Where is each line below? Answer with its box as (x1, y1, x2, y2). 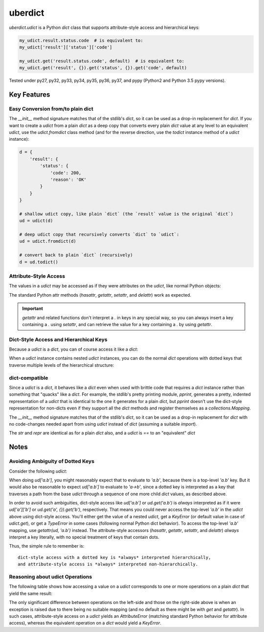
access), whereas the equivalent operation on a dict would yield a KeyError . (9, 620, 161, 626)
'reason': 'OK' (50, 177, 87, 182)
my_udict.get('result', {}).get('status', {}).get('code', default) (19, 65, 187, 71)
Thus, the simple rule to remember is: (9, 543, 85, 549)
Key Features (9, 90, 50, 99)
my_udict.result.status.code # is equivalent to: (19, 37, 144, 43)
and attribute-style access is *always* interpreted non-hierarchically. (18, 561, 198, 567)
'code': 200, (50, 170, 82, 176)
